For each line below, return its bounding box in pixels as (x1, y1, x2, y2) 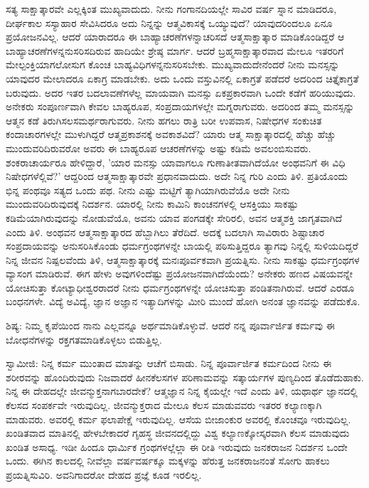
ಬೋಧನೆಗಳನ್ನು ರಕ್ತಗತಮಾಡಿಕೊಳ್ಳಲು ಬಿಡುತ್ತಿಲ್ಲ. (6, 331, 162, 346)
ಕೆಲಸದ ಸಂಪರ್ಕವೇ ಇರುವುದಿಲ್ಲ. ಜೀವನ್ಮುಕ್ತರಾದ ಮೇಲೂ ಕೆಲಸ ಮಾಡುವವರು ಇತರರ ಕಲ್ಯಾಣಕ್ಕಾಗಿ (6, 398, 322, 413)
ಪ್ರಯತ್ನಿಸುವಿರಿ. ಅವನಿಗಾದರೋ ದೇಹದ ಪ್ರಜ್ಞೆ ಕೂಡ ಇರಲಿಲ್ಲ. (6, 467, 202, 482)
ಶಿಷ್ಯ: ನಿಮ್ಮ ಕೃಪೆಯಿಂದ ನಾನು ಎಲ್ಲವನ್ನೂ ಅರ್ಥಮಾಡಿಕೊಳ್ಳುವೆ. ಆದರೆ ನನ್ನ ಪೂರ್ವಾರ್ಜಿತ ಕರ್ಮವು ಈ (6, 318, 335, 333)
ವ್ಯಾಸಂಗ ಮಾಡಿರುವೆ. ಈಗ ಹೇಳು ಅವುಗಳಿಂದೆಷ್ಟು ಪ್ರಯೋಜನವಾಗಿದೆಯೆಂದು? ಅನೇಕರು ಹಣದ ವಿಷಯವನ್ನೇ (6, 266, 353, 281)
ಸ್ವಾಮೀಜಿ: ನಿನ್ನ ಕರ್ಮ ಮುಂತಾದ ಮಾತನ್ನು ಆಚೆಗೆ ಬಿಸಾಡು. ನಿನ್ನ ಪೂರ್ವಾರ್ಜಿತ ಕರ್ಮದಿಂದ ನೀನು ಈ (6, 356, 332, 371)
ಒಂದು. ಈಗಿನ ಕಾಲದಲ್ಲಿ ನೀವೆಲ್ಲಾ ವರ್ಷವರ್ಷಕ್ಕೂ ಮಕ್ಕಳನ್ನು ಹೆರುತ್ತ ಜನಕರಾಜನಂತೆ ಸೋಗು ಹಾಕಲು (6, 453, 330, 468)
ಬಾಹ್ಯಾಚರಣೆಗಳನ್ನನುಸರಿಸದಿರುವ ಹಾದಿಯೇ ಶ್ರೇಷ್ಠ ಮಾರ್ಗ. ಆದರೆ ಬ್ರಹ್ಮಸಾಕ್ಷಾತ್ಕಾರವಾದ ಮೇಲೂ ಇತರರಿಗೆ (6, 43, 344, 58)
